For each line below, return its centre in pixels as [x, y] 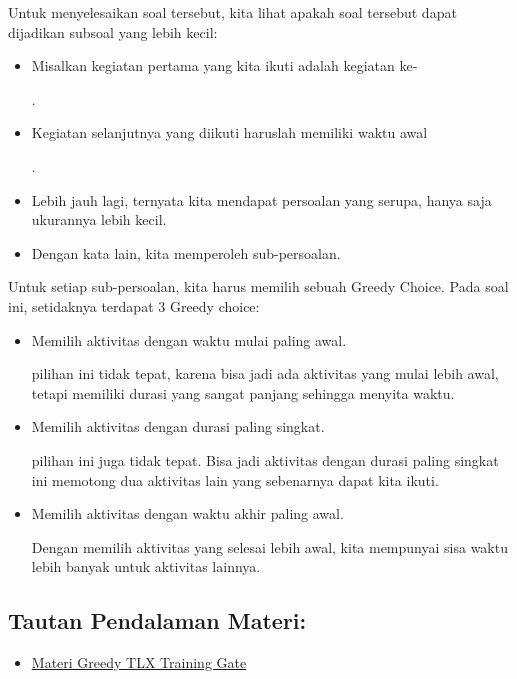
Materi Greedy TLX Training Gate [139, 662]
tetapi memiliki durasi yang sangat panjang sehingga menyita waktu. [243, 392]
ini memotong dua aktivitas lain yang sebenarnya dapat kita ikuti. [235, 479]
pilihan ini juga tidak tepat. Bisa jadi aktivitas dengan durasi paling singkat [265, 459]
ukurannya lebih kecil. [99, 219]
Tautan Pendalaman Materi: [157, 620]
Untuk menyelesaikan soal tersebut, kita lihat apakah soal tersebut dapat [232, 12]
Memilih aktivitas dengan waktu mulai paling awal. [189, 339]
